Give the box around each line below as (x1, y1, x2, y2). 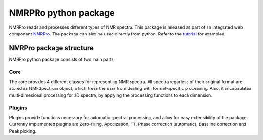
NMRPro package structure (9, 44, 94, 52)
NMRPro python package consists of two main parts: (9, 56, 115, 62)
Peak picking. (9, 128, 37, 134)
